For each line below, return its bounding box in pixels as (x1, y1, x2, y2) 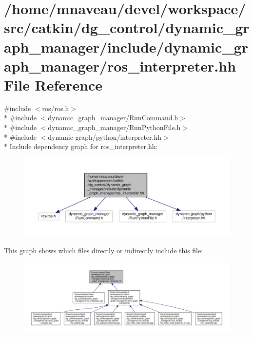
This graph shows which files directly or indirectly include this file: (4, 245, 203, 256)
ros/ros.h (42, 103, 69, 113)
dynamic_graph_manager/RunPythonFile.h (48, 122, 181, 132)
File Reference (4, 75, 103, 94)
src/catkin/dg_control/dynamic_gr (4, 18, 250, 37)
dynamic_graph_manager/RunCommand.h (48, 112, 178, 123)
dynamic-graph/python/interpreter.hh (48, 131, 162, 142)
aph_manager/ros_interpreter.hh (4, 56, 236, 75)
